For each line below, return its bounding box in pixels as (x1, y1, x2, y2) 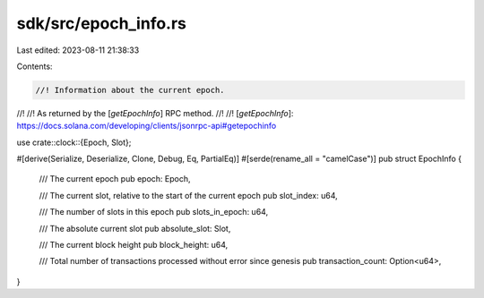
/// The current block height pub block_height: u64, (39, 240, 229, 251)
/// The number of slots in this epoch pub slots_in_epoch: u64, (39, 207, 269, 217)
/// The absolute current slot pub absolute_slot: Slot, (39, 223, 231, 234)
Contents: (16, 61, 53, 72)
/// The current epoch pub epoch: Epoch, (39, 174, 192, 184)
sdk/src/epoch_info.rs (16, 13, 187, 33)
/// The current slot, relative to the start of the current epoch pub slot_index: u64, (39, 190, 338, 200)
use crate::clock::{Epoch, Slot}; (16, 137, 132, 148)
